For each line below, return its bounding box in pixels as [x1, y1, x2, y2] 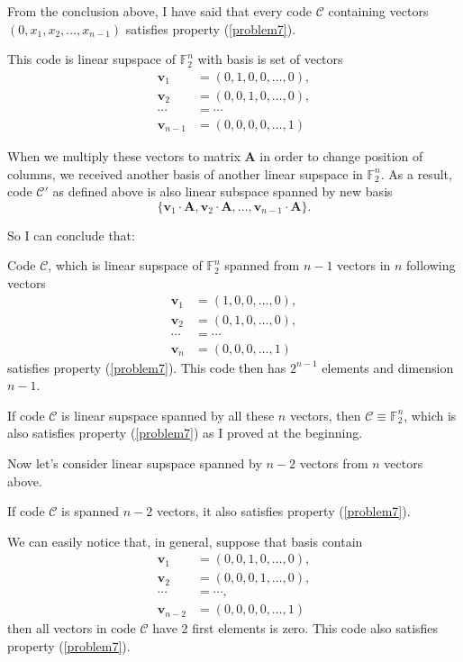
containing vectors [328, 2, 429, 20]
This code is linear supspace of [7, 50, 176, 68]
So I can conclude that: [7, 225, 135, 244]
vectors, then [289, 405, 361, 424]
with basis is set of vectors [197, 50, 343, 68]
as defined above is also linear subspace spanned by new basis [52, 182, 393, 201]
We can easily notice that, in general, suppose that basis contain [7, 531, 363, 550]
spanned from [224, 256, 300, 275]
